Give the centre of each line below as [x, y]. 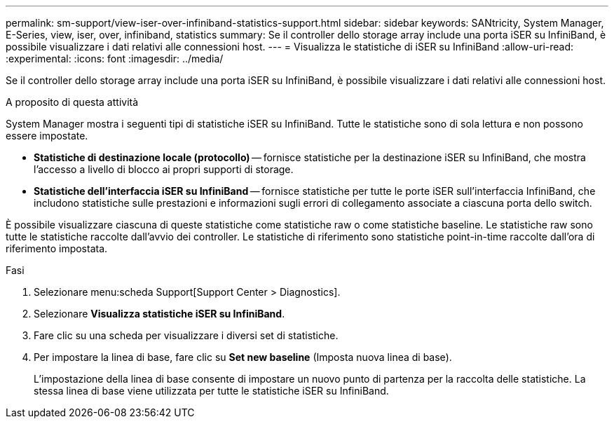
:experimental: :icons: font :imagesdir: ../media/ [115, 59]
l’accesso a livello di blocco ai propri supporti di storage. [164, 169]
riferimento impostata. [57, 248]
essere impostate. [47, 136]
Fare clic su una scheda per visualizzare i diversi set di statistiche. [186, 335]
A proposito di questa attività [72, 102]
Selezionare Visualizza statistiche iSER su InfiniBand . [159, 314]
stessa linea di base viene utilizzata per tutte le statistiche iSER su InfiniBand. [211, 391]
